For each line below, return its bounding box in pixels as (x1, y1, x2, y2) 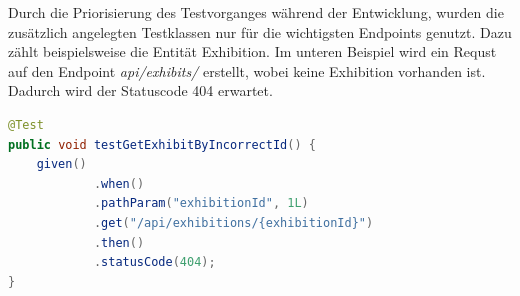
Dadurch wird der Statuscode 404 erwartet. (8, 80, 273, 101)
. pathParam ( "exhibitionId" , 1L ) (93, 196, 309, 211)
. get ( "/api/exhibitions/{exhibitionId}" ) (93, 215, 374, 230)
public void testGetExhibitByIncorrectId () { (8, 137, 316, 152)
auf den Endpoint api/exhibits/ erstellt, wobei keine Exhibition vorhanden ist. (8, 60, 486, 81)
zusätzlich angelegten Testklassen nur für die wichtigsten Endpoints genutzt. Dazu (8, 21, 512, 42)
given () (36, 157, 87, 172)
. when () (93, 176, 145, 191)
